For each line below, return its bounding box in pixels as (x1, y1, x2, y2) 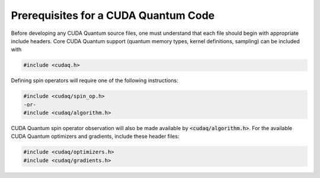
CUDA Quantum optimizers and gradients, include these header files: (11, 133, 180, 140)
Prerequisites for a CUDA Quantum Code (11, 9, 215, 22)
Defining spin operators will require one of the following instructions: (11, 77, 178, 84)
